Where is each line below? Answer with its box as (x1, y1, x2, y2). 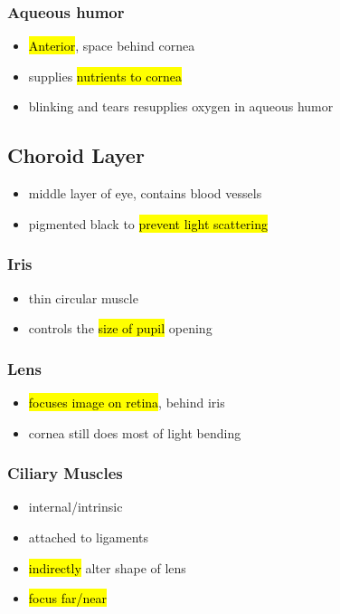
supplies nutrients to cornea (28, 66, 182, 85)
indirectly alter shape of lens (28, 558, 186, 577)
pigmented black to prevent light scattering (28, 214, 269, 233)
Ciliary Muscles (7, 462, 123, 484)
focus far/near (28, 589, 107, 608)
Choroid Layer (7, 141, 145, 169)
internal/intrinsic (28, 497, 123, 516)
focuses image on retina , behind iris (28, 393, 225, 412)
